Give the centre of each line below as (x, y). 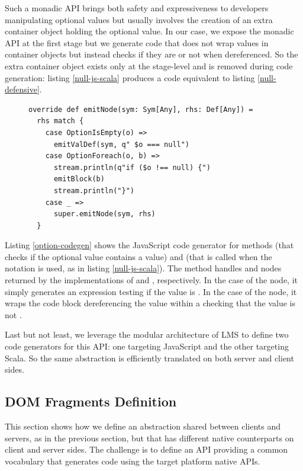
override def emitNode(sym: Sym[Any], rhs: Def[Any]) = (141, 109)
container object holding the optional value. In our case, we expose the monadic (149, 31)
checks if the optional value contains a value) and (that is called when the (138, 256)
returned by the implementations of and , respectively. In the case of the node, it (151, 280)
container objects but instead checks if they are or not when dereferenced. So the (151, 54)
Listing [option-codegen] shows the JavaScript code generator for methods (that (149, 245)
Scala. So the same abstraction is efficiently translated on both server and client (149, 358)
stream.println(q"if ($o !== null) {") (132, 167)
